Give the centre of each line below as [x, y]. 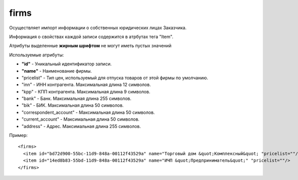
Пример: [18, 135]
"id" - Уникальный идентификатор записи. [67, 64]
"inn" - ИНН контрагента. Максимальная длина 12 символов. [86, 85]
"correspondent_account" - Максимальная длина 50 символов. [88, 112]
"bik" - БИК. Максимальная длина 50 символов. [73, 105]
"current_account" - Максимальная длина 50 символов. [80, 119]
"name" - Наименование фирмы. [57, 71]
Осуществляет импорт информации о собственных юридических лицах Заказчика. [98, 28]
